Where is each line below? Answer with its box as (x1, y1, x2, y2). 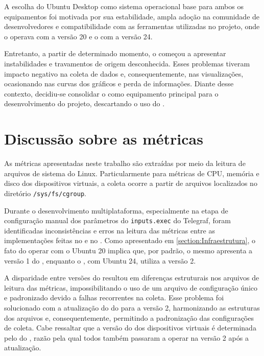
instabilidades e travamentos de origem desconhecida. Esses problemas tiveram (4, 58, 250, 68)
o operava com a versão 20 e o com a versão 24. (4, 31, 153, 41)
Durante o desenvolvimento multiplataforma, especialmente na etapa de (4, 205, 228, 216)
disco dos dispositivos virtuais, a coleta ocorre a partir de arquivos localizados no (4, 178, 257, 188)
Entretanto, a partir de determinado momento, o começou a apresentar (4, 48, 226, 59)
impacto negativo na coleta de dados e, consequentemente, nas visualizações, (4, 68, 244, 79)
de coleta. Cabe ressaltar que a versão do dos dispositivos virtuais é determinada (4, 322, 256, 333)
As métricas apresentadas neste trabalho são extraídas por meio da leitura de (4, 158, 246, 169)
